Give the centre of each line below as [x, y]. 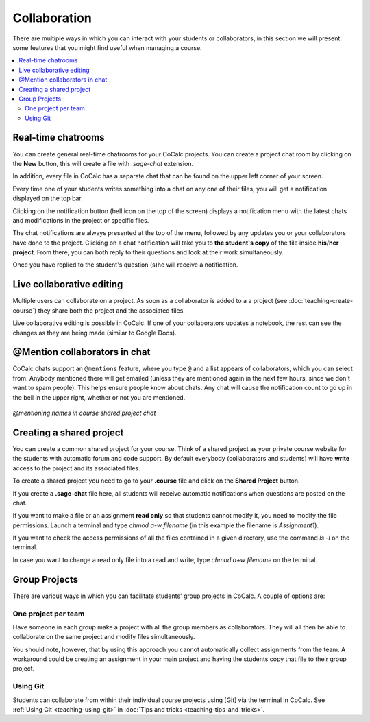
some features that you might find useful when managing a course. [107, 47]
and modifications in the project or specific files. [81, 220]
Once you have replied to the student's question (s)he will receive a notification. [125, 265]
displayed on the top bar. [48, 198]
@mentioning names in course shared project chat [84, 413]
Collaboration [52, 18]
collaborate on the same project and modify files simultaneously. [104, 637]
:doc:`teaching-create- [321, 301]
